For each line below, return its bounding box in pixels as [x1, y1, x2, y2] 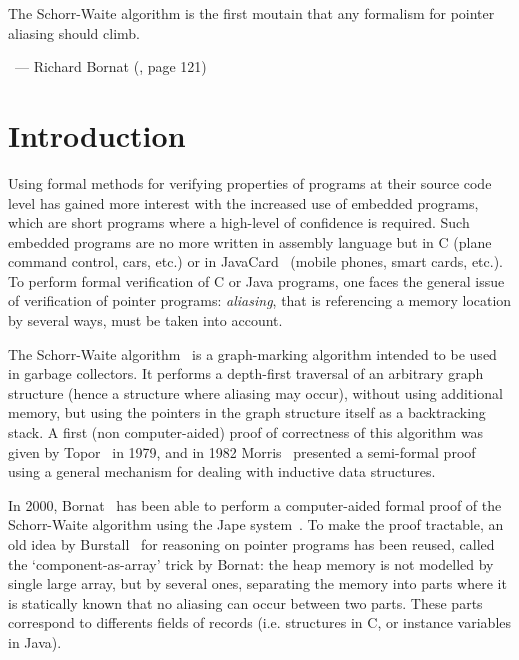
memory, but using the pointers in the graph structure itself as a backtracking [8, 402, 486, 423]
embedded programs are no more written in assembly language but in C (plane [8, 231, 492, 252]
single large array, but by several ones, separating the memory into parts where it [8, 573, 507, 594]
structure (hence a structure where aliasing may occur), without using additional [8, 382, 503, 403]
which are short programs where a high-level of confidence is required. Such [8, 212, 470, 233]
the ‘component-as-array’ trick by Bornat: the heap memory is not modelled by [8, 553, 494, 574]
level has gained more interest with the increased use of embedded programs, [8, 192, 479, 213]
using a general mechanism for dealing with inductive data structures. [8, 461, 436, 482]
